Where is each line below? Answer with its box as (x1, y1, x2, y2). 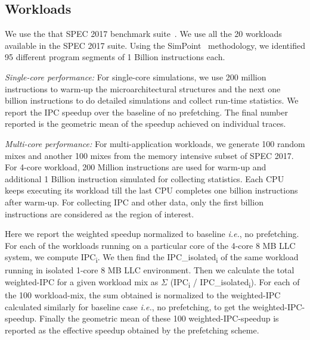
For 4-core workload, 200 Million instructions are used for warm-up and (5, 161, 266, 173)
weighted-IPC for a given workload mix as (5, 276, 159, 288)
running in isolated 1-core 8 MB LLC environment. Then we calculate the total (5, 264, 294, 276)
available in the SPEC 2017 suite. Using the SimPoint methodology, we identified (5, 39, 305, 51)
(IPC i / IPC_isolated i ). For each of (170, 276, 300, 289)
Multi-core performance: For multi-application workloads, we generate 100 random (5, 137, 305, 149)
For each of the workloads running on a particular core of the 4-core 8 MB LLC (5, 239, 296, 251)
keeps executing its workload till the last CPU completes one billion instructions (5, 184, 298, 196)
